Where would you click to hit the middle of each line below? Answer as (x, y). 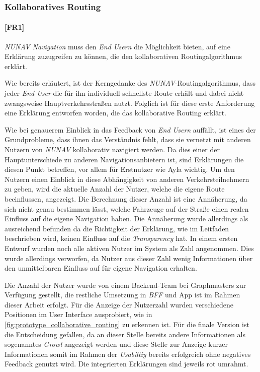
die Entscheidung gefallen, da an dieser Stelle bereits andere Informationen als (125, 334)
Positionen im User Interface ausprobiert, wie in (78, 314)
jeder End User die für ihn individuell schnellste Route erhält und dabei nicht (124, 93)
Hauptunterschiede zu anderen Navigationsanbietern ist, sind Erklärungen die (124, 159)
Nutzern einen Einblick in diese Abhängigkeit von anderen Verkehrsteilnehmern (127, 179)
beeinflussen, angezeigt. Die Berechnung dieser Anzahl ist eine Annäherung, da (126, 198)
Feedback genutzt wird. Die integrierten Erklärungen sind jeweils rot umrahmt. (126, 364)
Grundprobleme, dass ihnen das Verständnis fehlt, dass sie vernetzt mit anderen (128, 139)
